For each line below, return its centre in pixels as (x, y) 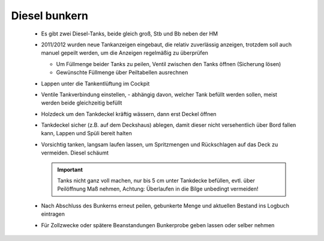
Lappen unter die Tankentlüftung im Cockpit (95, 84)
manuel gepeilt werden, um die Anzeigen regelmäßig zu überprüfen (124, 53)
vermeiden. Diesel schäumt (75, 153)
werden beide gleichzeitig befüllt (82, 103)
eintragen (53, 214)
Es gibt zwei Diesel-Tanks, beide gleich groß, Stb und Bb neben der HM (130, 34)
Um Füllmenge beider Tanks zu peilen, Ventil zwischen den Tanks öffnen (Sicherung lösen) (169, 64)
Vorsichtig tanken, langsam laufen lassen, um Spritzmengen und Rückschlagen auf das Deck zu (160, 144)
